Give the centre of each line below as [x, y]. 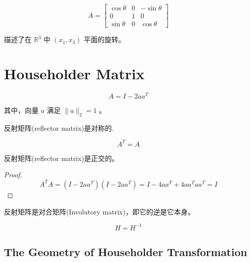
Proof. [13, 175]
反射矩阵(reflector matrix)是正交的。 [62, 158]
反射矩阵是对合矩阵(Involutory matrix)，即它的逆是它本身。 [99, 211]
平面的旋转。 [105, 39]
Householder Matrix [74, 73]
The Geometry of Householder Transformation [126, 252]
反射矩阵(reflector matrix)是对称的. [59, 128]
